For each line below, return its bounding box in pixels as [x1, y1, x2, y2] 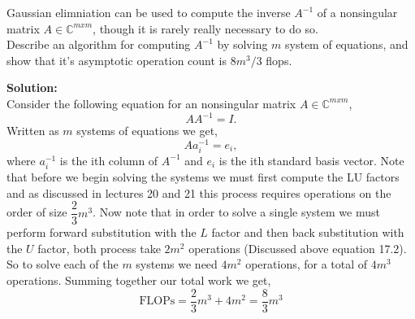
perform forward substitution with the [6, 224, 197, 241]
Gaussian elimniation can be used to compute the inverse [6, 4, 291, 20]
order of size [6, 203, 67, 221]
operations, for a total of [245, 256, 368, 273]
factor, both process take [37, 239, 161, 256]
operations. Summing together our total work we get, [6, 272, 271, 289]
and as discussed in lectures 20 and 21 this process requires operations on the [6, 184, 391, 201]
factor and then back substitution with [211, 224, 404, 241]
